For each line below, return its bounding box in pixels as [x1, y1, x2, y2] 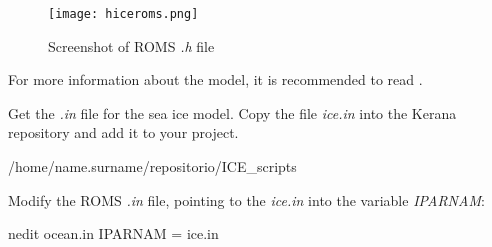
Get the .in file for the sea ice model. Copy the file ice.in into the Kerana [8, 102, 457, 123]
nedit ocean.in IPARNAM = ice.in [8, 223, 219, 244]
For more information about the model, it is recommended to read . [8, 69, 423, 90]
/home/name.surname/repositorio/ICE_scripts [8, 156, 297, 177]
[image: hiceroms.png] [48, 7, 199, 21]
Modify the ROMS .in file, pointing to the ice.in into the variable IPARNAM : [8, 189, 485, 210]
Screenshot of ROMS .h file [48, 35, 215, 56]
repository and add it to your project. [8, 122, 239, 143]
